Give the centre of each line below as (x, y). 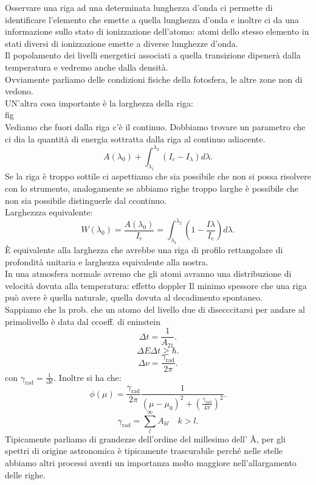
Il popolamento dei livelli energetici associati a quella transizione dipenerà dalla (153, 55)
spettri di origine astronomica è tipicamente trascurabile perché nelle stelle (144, 451)
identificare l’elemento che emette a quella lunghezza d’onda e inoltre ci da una (152, 19)
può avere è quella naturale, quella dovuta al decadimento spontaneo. (134, 297)
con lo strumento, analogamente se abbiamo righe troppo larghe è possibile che (152, 188)
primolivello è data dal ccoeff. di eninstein (83, 321)
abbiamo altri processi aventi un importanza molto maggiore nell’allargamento (151, 463)
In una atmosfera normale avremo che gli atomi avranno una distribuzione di (148, 274)
